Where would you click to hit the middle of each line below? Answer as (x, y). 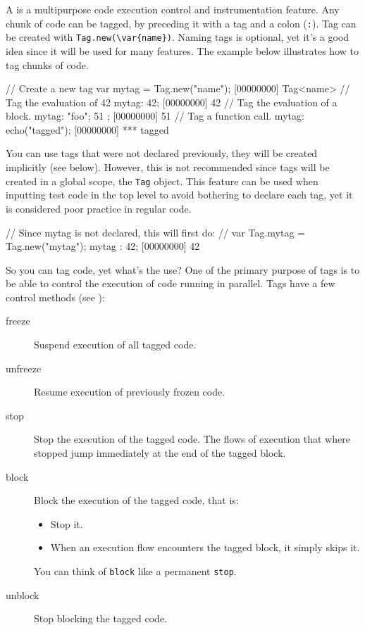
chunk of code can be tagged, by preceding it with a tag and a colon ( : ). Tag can (181, 23)
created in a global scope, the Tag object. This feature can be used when (162, 181)
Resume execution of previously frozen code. (130, 392)
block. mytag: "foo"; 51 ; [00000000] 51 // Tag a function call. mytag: (155, 116)
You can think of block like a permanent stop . (135, 571)
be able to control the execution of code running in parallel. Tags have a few (171, 283)
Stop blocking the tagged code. (101, 618)
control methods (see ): (55, 297)
